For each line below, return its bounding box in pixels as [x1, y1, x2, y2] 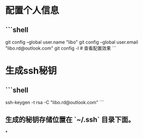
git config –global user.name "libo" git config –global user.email [5, 39, 138, 45]
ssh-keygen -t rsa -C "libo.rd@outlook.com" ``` [5, 100, 104, 105]
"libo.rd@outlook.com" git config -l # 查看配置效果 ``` [5, 45, 117, 51]
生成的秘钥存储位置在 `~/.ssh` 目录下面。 [5, 115, 135, 124]
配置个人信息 [5, 5, 60, 16]
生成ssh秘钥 [5, 65, 57, 77]
